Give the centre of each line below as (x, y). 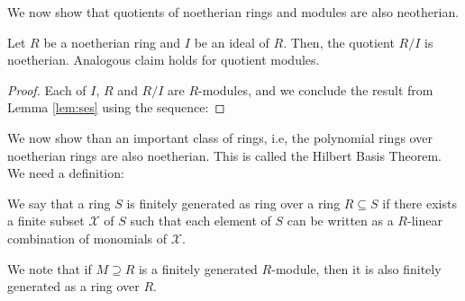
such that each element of (201, 221)
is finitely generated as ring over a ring (233, 203)
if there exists (419, 203)
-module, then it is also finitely (356, 268)
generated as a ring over (73, 286)
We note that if (50, 268)
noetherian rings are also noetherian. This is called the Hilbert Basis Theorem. (224, 155)
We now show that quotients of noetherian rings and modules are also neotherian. (233, 12)
